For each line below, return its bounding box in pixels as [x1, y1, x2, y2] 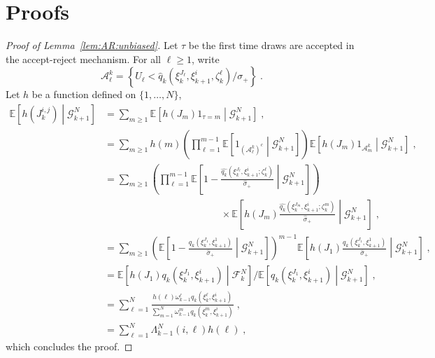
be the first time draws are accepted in [188, 38, 355, 53]
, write [191, 51, 220, 66]
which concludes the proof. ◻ [6, 339, 133, 354]
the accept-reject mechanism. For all [6, 51, 161, 66]
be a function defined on [31, 87, 136, 102]
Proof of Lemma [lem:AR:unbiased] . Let [6, 38, 178, 53]
